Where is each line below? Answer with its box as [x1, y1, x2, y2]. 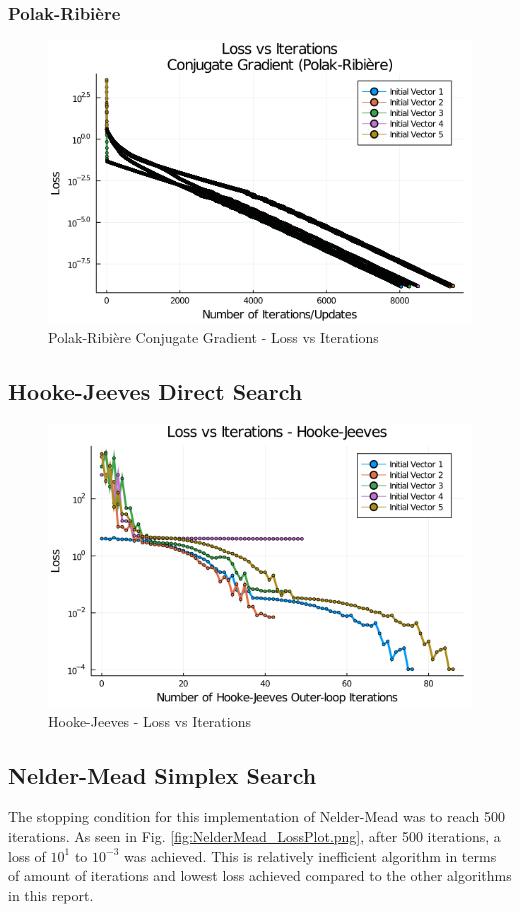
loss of [8, 845, 46, 866]
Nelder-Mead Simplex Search [8, 759, 317, 790]
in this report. [8, 884, 94, 905]
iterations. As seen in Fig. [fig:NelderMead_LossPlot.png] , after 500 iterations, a [8, 825, 501, 846]
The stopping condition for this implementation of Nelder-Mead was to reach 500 [8, 806, 505, 827]
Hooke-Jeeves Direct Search [8, 376, 303, 407]
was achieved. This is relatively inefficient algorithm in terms [123, 845, 497, 866]
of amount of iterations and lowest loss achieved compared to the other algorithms [8, 865, 512, 886]
